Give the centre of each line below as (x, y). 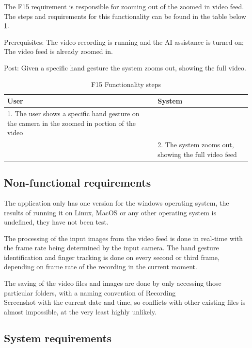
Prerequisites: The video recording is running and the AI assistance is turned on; (124, 42)
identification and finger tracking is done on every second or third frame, (112, 257)
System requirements (58, 338)
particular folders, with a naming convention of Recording (90, 292)
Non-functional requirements (78, 183)
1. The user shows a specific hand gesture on (73, 113)
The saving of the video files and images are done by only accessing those (113, 283)
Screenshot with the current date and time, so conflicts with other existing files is (125, 302)
